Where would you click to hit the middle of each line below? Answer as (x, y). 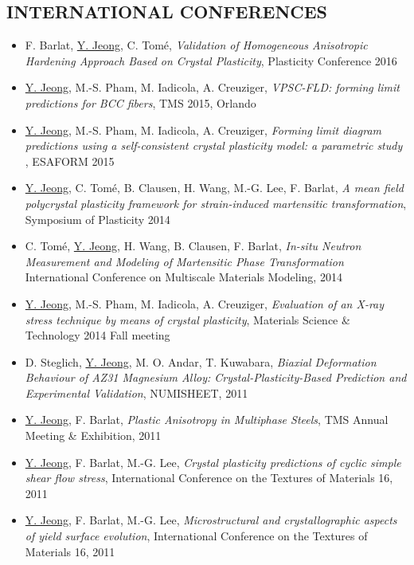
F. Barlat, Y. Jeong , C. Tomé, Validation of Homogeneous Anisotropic (196, 45)
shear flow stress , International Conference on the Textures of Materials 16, (209, 478)
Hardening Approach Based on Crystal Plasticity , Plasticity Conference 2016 (211, 60)
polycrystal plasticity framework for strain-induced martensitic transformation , (216, 203)
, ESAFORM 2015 (70, 161)
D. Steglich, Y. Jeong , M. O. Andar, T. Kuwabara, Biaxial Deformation (201, 361)
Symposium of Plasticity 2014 (98, 219)
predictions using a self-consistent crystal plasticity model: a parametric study (214, 145)
